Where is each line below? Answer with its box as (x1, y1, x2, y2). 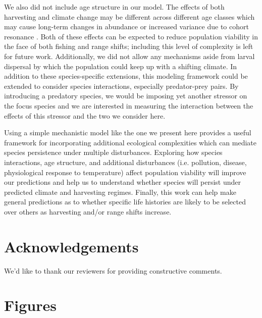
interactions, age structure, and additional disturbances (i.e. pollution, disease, (4, 156, 247, 167)
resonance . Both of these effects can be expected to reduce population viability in (4, 31, 258, 41)
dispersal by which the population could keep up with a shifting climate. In (4, 61, 237, 71)
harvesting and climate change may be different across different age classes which (4, 11, 255, 22)
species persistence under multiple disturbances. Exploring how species (4, 147, 223, 157)
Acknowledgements (4, 236, 139, 256)
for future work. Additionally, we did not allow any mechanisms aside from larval (4, 50, 255, 61)
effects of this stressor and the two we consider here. (4, 110, 166, 121)
